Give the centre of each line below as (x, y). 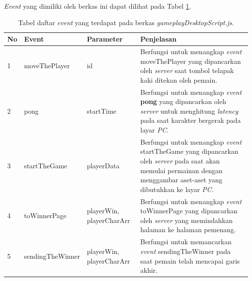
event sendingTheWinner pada (185, 251)
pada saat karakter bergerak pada (190, 120)
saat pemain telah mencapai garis (190, 260)
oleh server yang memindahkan (186, 220)
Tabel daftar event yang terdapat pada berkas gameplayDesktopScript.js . (126, 22)
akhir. (149, 270)
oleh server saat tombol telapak (187, 70)
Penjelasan (158, 39)
